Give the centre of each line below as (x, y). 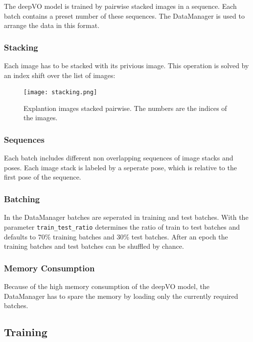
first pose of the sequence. (43, 177)
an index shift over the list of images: (60, 75)
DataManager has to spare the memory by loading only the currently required (121, 296)
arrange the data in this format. (52, 25)
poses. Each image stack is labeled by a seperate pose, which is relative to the (120, 167)
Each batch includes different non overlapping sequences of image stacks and (119, 158)
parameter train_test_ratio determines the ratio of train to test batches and (122, 226)
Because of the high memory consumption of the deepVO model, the (107, 286)
